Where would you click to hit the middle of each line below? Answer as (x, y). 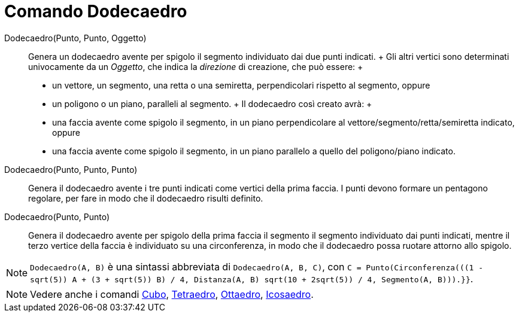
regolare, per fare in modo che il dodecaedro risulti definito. (146, 198)
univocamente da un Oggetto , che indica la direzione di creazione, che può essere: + (196, 66)
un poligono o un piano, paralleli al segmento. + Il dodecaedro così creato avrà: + (212, 103)
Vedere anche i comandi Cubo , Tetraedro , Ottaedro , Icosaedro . (172, 294)
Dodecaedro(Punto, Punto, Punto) (71, 169)
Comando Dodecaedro (96, 11)
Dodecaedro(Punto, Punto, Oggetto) (75, 38)
